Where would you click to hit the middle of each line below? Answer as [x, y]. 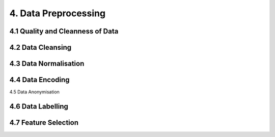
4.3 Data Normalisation [47, 64]
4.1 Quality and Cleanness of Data [64, 31]
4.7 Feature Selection [44, 123]
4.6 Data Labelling [39, 106]
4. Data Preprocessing [58, 13]
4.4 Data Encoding [39, 80]
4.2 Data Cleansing [40, 47]
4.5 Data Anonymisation [34, 92]
